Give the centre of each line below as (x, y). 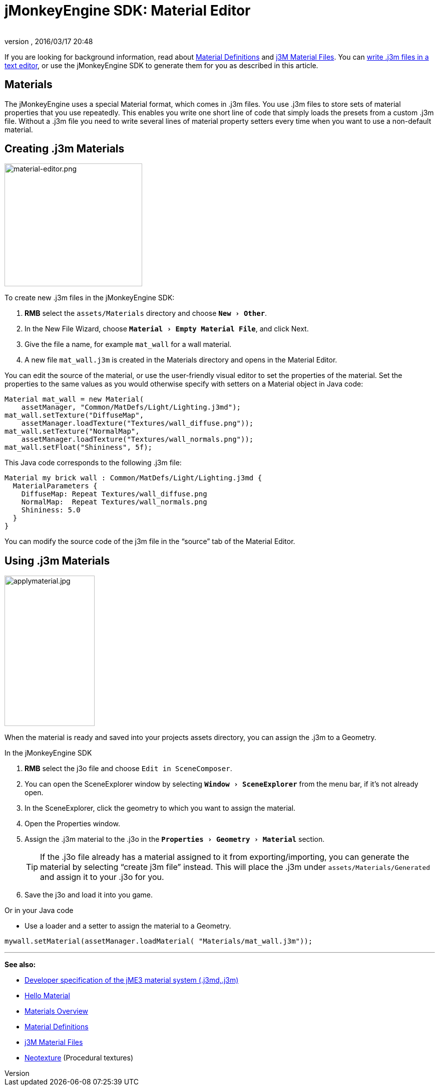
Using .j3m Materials (57, 561)
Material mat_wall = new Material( (74, 399)
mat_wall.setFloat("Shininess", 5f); (79, 447)
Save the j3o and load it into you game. (89, 895)
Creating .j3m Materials (65, 149)
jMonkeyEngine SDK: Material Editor (128, 11)
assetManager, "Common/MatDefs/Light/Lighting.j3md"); (131, 407)
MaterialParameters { (55, 486)
